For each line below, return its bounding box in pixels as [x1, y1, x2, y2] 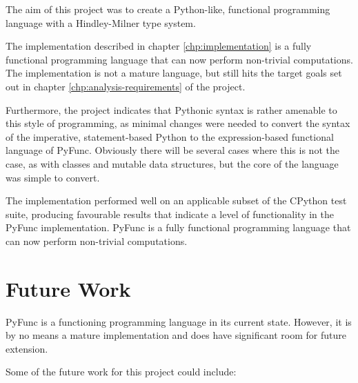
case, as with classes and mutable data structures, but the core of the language [6, 156, 339, 170]
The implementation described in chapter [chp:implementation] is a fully [6, 39, 312, 53]
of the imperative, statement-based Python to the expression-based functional [6, 129, 334, 144]
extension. [6, 341, 48, 355]
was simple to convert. [6, 170, 100, 184]
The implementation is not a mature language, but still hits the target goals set [6, 66, 342, 80]
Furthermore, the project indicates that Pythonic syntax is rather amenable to [6, 102, 337, 117]
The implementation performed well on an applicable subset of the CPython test [6, 193, 347, 208]
